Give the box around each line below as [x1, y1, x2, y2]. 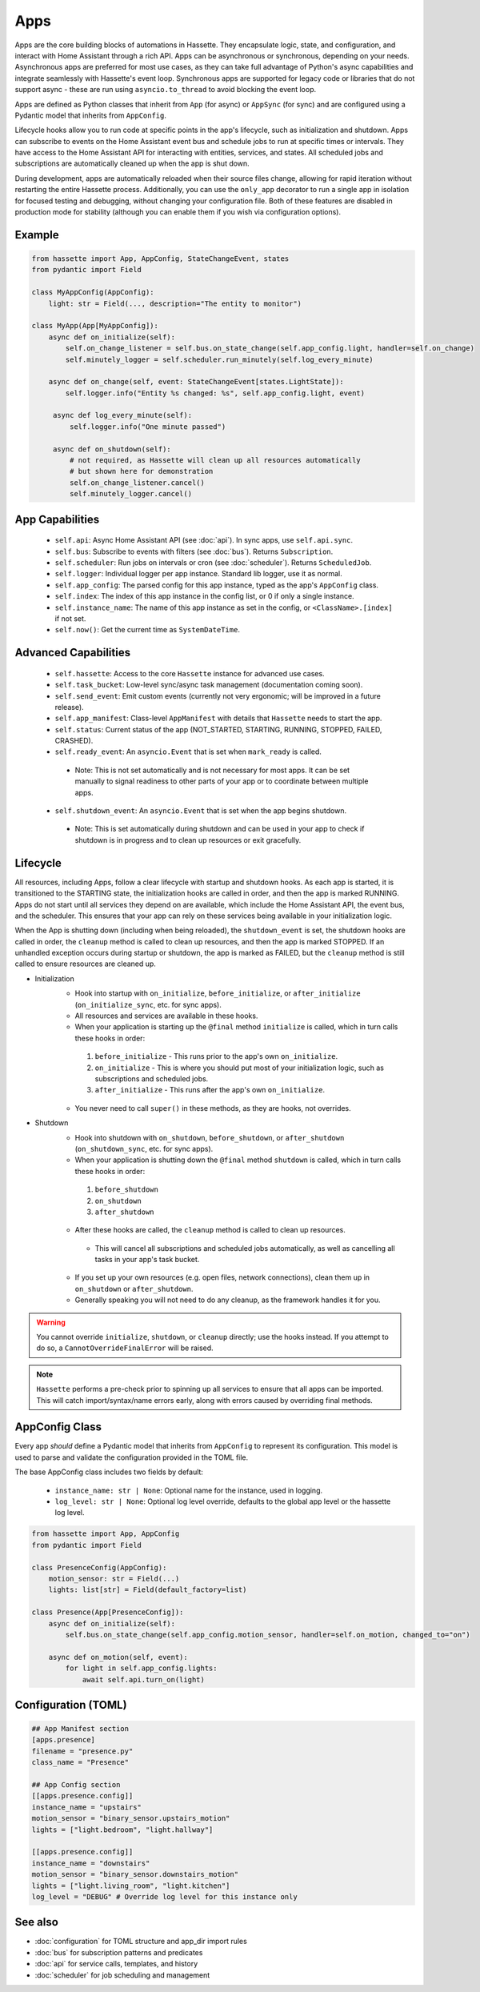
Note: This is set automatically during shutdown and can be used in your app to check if [74, 824, 365, 834]
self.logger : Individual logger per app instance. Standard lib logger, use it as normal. [54, 569, 343, 579]
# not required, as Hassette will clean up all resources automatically [69, 456, 362, 465]
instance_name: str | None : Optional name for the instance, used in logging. [54, 1485, 323, 1495]
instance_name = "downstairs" [31, 1858, 150, 1868]
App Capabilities [14, 512, 100, 526]
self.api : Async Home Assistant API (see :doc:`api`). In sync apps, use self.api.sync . [54, 535, 354, 545]
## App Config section [31, 1781, 121, 1790]
